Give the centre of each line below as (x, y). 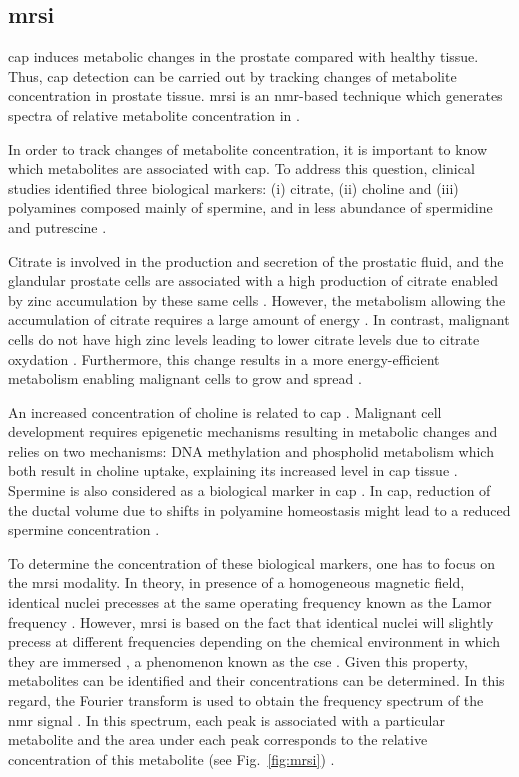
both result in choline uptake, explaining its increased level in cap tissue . (233, 470)
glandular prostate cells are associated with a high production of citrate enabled (253, 280)
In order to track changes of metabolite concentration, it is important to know (248, 148)
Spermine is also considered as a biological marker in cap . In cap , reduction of (249, 490)
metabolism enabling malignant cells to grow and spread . (185, 378)
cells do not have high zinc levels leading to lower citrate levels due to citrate (244, 338)
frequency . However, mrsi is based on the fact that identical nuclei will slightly (251, 621)
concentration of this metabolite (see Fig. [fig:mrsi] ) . (171, 758)
